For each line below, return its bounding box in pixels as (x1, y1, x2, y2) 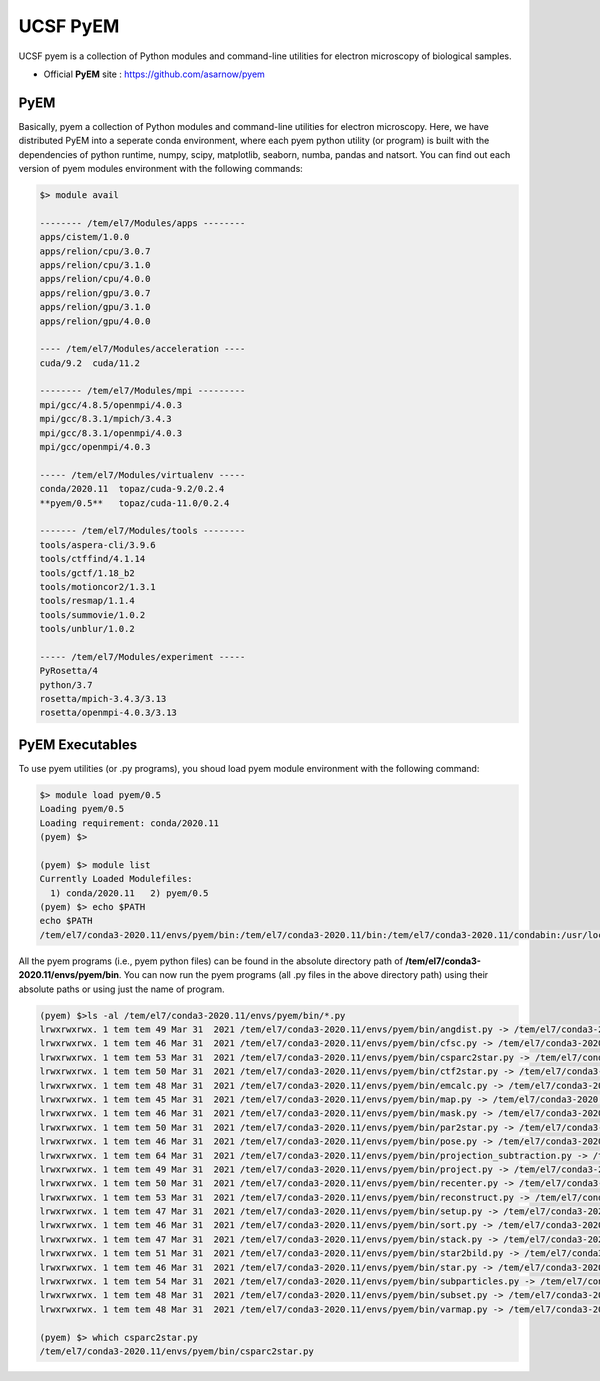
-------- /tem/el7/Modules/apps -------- (39, 217, 246, 229)
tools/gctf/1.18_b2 (39, 567, 135, 579)
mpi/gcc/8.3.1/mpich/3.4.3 (39, 413, 172, 425)
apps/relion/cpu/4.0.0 (39, 273, 151, 285)
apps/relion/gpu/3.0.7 (39, 287, 151, 299)
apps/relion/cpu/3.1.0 (39, 259, 151, 270)
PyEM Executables (18, 736, 138, 753)
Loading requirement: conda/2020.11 (39, 817, 220, 829)
